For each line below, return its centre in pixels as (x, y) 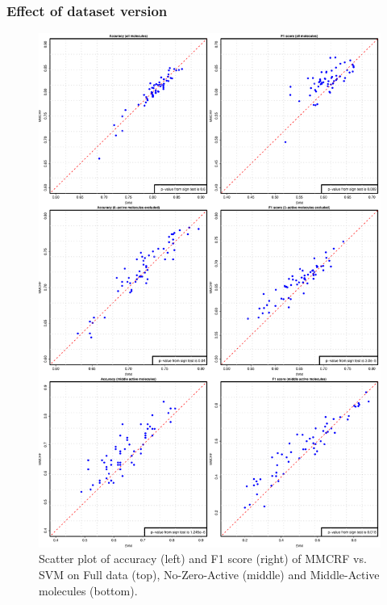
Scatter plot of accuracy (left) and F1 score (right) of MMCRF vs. (203, 559)
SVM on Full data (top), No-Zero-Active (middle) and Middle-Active (209, 575)
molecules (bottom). (88, 590)
